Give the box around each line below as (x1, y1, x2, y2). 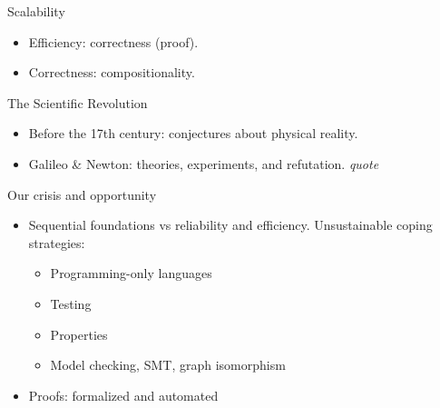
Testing (50, 294, 92, 313)
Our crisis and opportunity (7, 184, 157, 204)
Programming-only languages (50, 264, 212, 283)
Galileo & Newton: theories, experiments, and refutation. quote (28, 154, 379, 173)
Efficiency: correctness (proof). (28, 32, 199, 51)
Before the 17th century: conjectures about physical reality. (28, 124, 358, 143)
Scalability (7, 2, 65, 20)
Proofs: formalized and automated (28, 385, 219, 404)
